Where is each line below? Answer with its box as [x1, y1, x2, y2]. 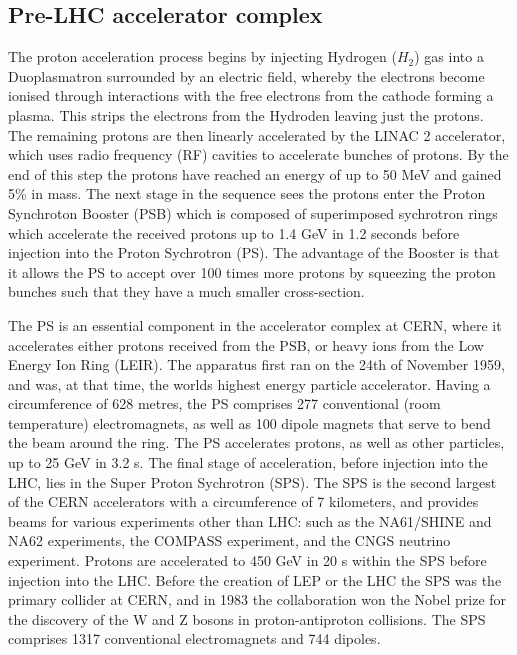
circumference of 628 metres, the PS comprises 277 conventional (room [8, 393, 441, 414]
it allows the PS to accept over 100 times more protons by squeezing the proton [8, 261, 496, 282]
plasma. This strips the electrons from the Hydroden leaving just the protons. [8, 104, 484, 125]
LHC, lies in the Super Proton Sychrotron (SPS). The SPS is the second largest [8, 471, 497, 492]
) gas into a [414, 46, 484, 67]
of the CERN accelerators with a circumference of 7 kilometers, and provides [8, 491, 479, 512]
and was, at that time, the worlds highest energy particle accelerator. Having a [8, 373, 491, 394]
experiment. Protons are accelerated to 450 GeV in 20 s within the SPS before [8, 550, 487, 571]
